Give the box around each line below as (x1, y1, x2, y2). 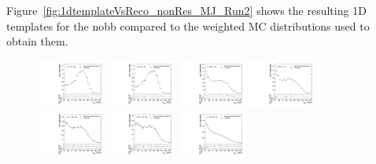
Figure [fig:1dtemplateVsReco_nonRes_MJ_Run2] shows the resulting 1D (6, 2, 367, 18)
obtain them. (6, 33, 68, 49)
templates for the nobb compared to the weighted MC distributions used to (6, 17, 370, 34)
